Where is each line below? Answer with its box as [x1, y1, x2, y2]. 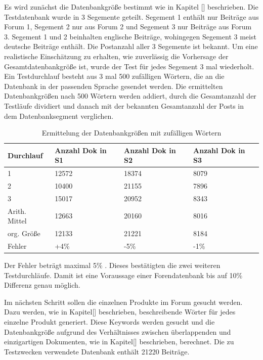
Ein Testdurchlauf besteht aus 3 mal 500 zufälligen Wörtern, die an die [4, 71, 225, 81]
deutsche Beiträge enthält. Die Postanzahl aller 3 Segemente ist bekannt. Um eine [4, 41, 258, 52]
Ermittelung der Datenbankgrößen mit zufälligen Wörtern [41, 127, 222, 138]
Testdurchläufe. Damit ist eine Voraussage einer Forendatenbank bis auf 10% [4, 269, 243, 280]
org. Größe [8, 228, 40, 239]
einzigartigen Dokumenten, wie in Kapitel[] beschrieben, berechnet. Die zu [4, 336, 234, 347]
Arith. [8, 205, 27, 216]
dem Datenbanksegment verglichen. [4, 110, 114, 121]
